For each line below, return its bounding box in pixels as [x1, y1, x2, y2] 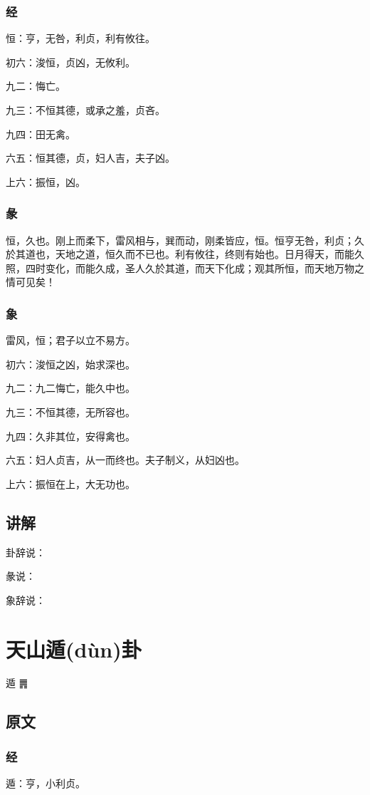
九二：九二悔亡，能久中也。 [6, 380, 135, 395]
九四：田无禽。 [6, 126, 75, 141]
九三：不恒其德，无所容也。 [6, 404, 135, 419]
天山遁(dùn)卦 [6, 634, 142, 663]
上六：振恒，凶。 [6, 174, 85, 189]
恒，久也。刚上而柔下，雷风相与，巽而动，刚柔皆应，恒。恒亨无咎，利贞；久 [6, 232, 364, 247]
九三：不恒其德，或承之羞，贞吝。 [6, 103, 165, 117]
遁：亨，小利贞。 [6, 776, 85, 791]
